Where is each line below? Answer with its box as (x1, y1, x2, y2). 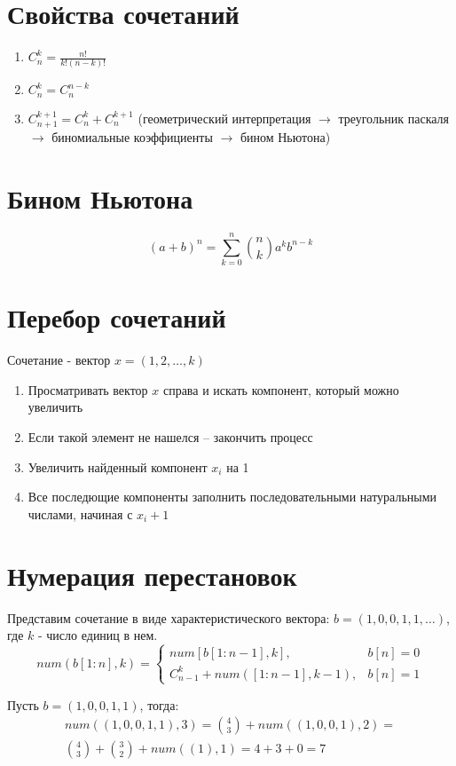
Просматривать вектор (28, 380, 148, 399)
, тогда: (139, 695, 179, 714)
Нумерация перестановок (7, 557, 297, 593)
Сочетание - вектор (7, 351, 111, 369)
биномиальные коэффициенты (51, 128, 213, 146)
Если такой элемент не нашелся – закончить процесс (28, 428, 313, 446)
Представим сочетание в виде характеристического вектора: (7, 608, 330, 627)
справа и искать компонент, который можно (162, 380, 399, 399)
